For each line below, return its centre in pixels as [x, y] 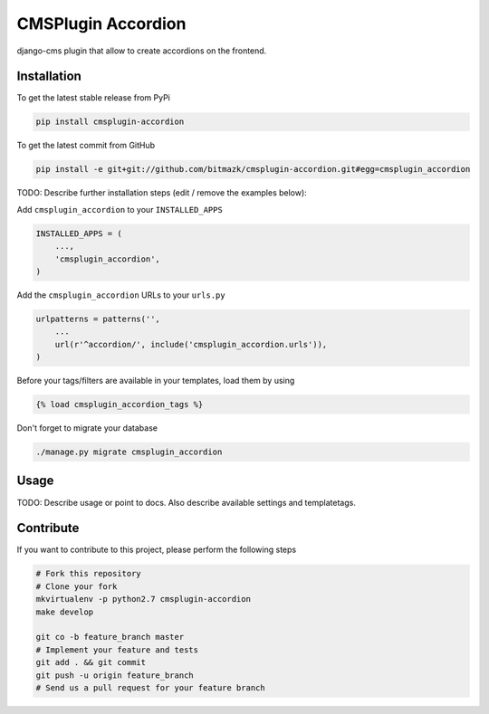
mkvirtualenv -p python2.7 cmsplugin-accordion [143, 599]
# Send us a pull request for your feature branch [151, 687]
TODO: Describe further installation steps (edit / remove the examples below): [162, 193]
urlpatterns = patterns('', [98, 319]
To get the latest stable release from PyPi [94, 98]
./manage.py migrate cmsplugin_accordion [129, 452]
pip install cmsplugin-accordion [110, 122]
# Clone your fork [77, 586]
